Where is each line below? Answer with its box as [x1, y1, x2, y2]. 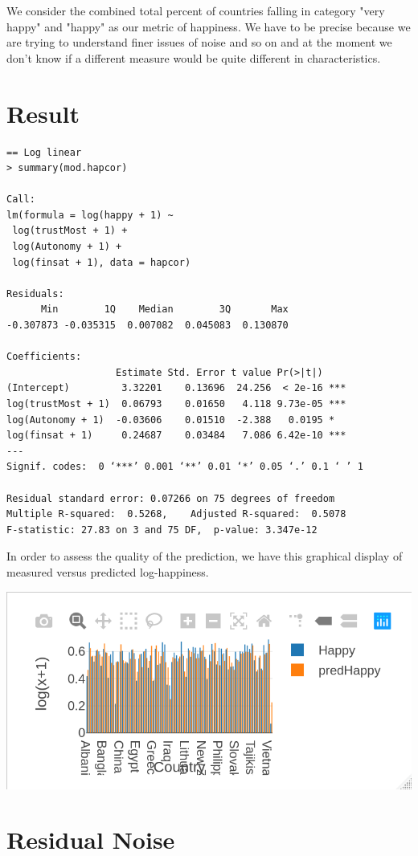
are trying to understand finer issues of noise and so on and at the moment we [6, 34, 392, 51]
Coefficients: [6, 351, 82, 363]
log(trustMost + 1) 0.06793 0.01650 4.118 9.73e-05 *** [6, 398, 346, 410]
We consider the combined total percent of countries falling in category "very [6, 2, 385, 18]
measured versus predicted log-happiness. [6, 563, 209, 580]
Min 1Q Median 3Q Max [40, 304, 289, 316]
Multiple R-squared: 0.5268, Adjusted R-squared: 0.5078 [6, 508, 346, 520]
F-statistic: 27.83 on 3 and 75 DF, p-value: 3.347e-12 [6, 524, 318, 536]
